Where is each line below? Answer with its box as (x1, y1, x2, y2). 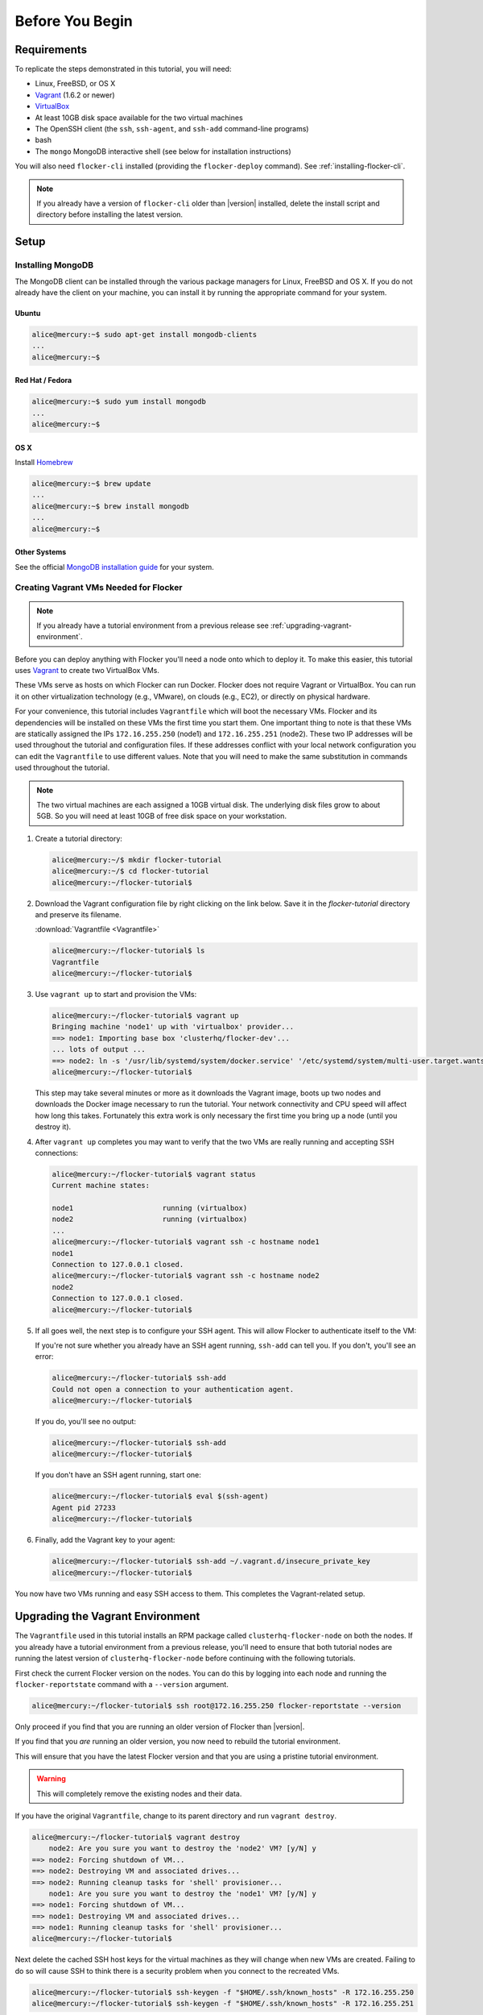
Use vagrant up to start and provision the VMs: (35, 990, 197, 999)
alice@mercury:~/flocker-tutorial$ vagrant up (52, 1012, 239, 1020)
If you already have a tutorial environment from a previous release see (36, 621, 269, 630)
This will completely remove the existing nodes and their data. (36, 1789, 242, 1798)
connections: (35, 1148, 79, 1157)
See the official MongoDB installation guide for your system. (14, 562, 214, 571)
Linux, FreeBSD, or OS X (35, 79, 116, 89)
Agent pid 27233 (52, 1503, 117, 1512)
